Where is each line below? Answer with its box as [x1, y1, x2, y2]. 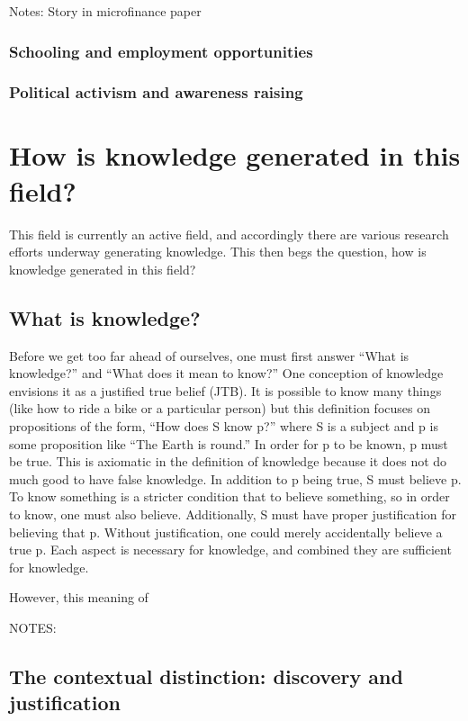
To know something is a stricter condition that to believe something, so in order [9, 487, 450, 506]
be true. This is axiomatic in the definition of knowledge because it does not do [9, 452, 447, 471]
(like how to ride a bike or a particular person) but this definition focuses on [9, 399, 430, 418]
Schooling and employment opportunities [9, 40, 313, 62]
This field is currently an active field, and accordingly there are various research [9, 224, 449, 243]
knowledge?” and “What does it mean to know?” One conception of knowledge [9, 364, 444, 383]
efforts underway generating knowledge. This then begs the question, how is [9, 242, 427, 261]
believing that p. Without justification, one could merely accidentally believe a [9, 522, 443, 541]
